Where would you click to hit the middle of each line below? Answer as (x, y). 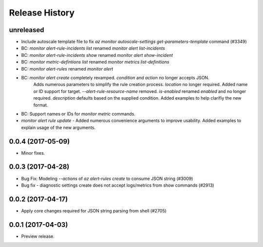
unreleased (27, 30)
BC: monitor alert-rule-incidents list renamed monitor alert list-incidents (93, 48)
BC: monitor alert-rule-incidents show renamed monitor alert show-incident (97, 55)
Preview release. (38, 236)
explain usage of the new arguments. (58, 127)
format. (41, 105)
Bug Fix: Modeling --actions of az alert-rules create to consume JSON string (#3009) (107, 178)
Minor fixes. (33, 153)
